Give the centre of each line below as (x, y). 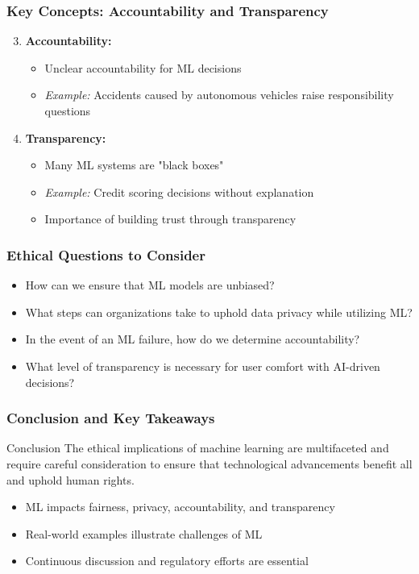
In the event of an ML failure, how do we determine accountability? (193, 339)
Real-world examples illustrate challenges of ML (144, 533)
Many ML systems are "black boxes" (134, 165)
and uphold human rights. (71, 479)
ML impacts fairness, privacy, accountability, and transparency (180, 507)
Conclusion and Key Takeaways (111, 418)
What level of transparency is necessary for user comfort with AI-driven (203, 366)
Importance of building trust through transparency (170, 219)
